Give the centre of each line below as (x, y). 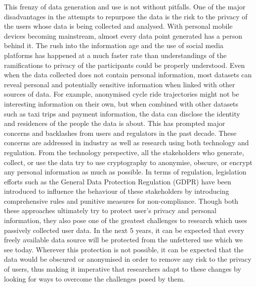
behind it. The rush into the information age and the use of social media (114, 45)
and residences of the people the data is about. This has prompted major (115, 123)
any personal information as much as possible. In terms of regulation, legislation (125, 172)
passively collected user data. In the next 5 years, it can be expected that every (124, 230)
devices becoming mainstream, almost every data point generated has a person (123, 35)
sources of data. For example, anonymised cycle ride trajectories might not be (122, 94)
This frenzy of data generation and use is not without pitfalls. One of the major (125, 6)
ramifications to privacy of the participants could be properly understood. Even (125, 65)
